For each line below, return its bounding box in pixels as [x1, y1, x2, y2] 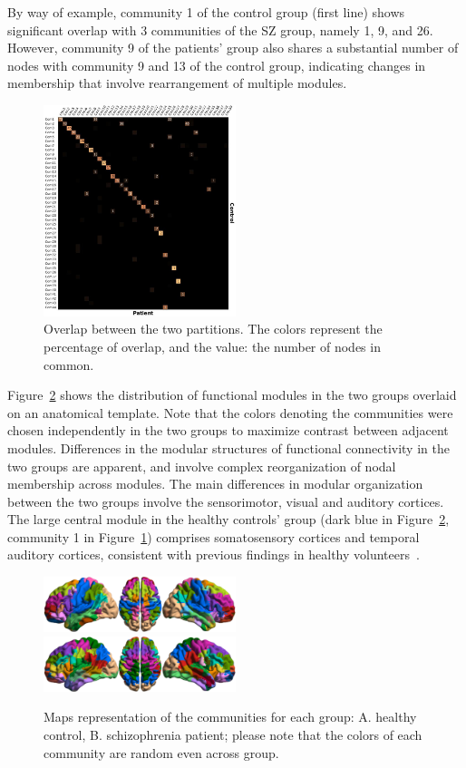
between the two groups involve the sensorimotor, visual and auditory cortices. [7, 491, 444, 510]
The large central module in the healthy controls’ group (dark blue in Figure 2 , [7, 510, 450, 529]
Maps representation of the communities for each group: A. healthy [44, 707, 417, 726]
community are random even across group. [44, 743, 279, 762]
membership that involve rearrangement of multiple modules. [7, 73, 347, 92]
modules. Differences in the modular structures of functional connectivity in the [7, 438, 450, 457]
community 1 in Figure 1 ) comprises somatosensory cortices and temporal [7, 527, 420, 546]
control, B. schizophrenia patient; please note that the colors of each [44, 724, 422, 744]
